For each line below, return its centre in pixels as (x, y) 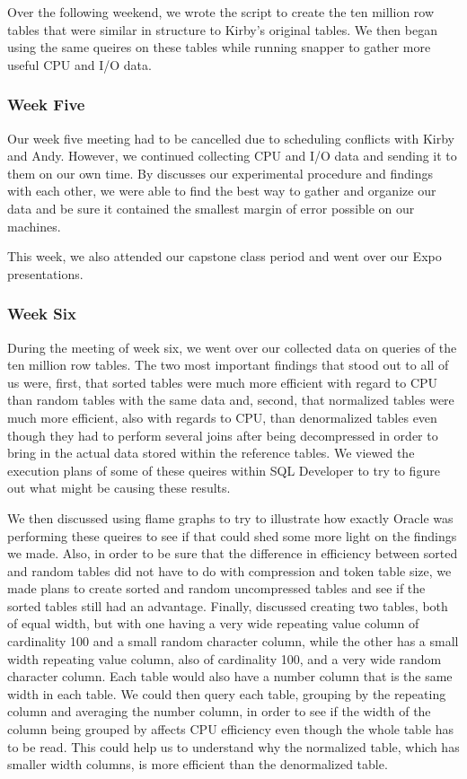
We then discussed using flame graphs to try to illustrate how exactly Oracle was (230, 517)
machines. (34, 226)
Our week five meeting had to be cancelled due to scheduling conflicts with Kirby (231, 138)
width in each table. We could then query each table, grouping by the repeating (227, 693)
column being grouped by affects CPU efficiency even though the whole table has (230, 729)
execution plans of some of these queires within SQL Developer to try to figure (224, 470)
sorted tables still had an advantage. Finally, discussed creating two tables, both (228, 605)
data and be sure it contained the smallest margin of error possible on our (211, 208)
